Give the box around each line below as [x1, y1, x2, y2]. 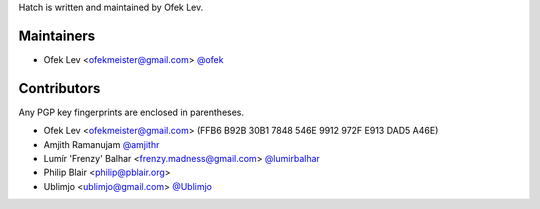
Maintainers [18, 27, 96, 44]
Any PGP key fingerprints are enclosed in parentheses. [18, 106, 245, 118]
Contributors [18, 80, 101, 97]
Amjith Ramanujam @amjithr [43, 138, 160, 150]
